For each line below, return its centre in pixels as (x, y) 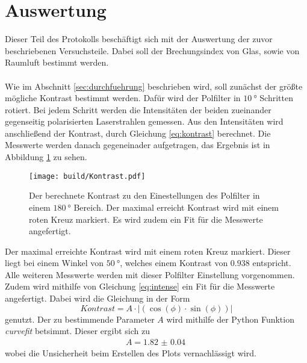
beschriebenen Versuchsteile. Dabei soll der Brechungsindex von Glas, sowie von (152, 50)
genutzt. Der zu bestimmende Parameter (80, 319)
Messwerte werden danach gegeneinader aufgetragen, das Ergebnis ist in (138, 145)
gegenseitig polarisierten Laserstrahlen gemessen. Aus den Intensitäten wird (144, 121)
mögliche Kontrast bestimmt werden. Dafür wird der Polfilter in (123, 98)
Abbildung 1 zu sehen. (46, 157)
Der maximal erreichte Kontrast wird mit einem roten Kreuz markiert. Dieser (148, 251)
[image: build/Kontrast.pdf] (87, 176)
